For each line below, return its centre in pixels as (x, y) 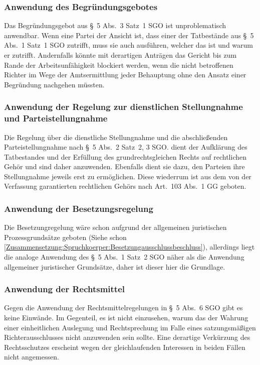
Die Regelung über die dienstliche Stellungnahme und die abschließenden (116, 137)
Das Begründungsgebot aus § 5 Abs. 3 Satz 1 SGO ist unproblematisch (115, 25)
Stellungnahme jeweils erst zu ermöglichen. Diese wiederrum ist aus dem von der (128, 176)
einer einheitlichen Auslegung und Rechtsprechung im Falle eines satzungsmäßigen (130, 327)
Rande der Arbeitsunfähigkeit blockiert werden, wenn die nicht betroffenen (119, 65)
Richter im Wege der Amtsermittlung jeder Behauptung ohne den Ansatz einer (125, 75)
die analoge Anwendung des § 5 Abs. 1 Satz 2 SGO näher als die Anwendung (124, 257)
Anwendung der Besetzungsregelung (79, 208)
